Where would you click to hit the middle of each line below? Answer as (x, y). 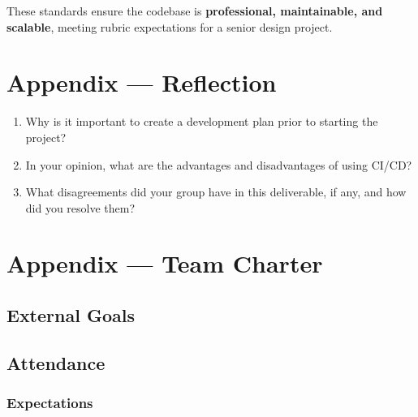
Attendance (56, 362)
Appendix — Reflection (142, 82)
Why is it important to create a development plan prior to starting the (202, 121)
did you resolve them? (80, 207)
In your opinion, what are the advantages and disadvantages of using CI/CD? (219, 164)
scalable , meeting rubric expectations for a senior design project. (170, 26)
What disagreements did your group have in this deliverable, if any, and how (216, 192)
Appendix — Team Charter (165, 263)
